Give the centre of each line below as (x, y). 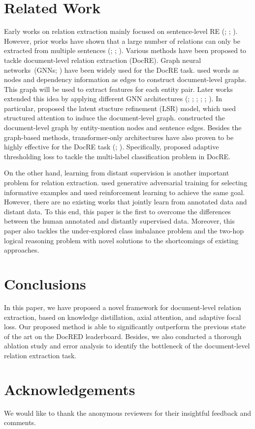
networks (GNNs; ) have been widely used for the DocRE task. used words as (121, 70)
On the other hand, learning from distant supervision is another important (117, 173)
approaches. (22, 250)
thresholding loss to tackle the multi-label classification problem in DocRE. (117, 156)
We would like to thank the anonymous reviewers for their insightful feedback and (128, 413)
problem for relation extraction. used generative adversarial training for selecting (126, 183)
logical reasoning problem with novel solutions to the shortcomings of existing (121, 240)
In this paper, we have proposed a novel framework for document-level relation (123, 307)
